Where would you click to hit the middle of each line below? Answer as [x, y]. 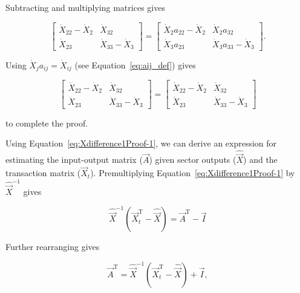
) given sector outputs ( [193, 160]
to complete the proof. [47, 123]
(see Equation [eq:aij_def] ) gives [135, 65]
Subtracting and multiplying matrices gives [85, 7]
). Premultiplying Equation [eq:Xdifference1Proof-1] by [193, 173]
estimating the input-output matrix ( [74, 160]
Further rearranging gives [53, 247]
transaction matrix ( [43, 173]
